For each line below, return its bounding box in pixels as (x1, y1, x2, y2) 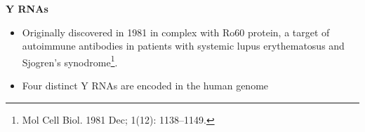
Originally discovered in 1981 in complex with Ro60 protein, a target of (22, 24, 330, 39)
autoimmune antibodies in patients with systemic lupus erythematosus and (22, 38, 345, 53)
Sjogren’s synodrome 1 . (22, 52, 118, 69)
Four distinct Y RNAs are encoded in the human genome (22, 78, 269, 93)
